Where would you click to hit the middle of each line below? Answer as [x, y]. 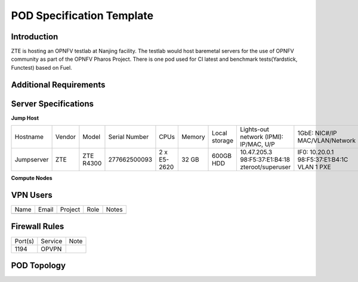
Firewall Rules [38, 227]
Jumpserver [32, 160]
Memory [193, 137]
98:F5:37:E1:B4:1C [323, 160]
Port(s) [24, 241]
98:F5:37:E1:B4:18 [265, 160]
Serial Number [129, 137]
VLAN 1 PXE [314, 167]
